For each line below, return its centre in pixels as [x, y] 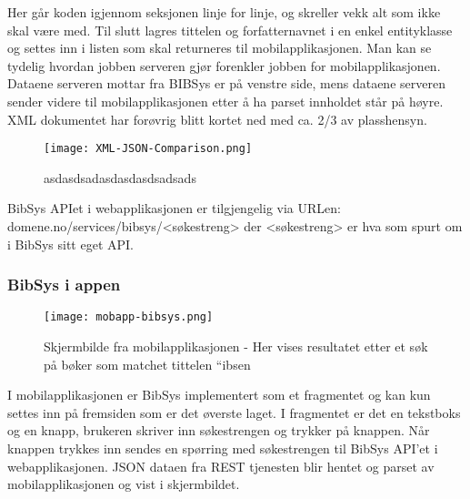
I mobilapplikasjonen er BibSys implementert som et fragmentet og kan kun [219, 395]
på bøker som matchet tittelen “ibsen [147, 364]
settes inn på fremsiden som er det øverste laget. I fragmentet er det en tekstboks [234, 412]
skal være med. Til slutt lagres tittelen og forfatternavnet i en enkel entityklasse [230, 30]
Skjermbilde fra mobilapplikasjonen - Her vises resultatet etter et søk [236, 346]
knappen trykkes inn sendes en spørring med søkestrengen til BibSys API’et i [223, 448]
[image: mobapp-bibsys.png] [129, 317]
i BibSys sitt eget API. [70, 244]
